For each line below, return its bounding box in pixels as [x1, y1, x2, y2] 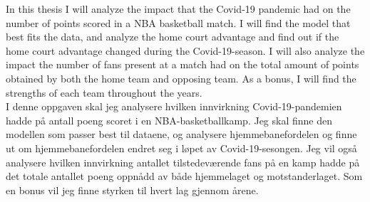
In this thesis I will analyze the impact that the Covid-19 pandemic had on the [6, 1, 351, 16]
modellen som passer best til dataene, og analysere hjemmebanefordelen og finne [6, 127, 357, 142]
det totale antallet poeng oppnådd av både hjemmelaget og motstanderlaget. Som [6, 169, 363, 184]
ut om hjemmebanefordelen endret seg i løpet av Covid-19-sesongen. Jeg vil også [6, 140, 357, 155]
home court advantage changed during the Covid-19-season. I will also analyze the [6, 43, 365, 58]
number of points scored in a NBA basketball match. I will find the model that [6, 15, 351, 30]
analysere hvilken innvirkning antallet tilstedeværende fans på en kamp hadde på [6, 154, 360, 169]
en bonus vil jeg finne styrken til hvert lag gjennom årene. [6, 182, 259, 197]
